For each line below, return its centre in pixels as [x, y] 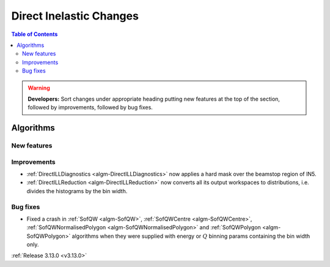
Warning [39, 88]
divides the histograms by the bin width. [77, 191]
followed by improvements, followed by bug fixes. [90, 107]
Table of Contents [35, 34]
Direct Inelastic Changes [75, 16]
